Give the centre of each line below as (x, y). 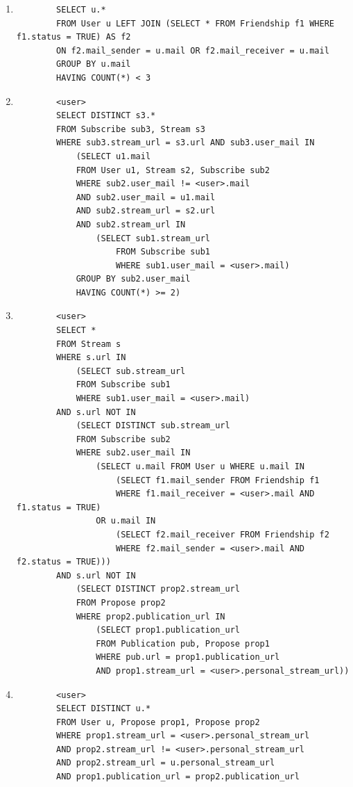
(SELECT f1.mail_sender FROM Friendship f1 (217, 480)
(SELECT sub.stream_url (131, 371)
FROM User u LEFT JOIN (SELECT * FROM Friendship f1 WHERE (195, 23)
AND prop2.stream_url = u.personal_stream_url (166, 763)
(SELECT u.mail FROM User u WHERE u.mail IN (200, 466)
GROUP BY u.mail (94, 64)
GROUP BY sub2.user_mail (133, 279)
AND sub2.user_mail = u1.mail (146, 197)
